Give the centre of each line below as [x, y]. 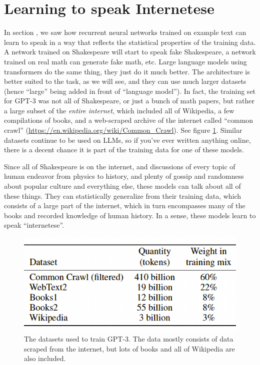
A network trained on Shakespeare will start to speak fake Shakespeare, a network [130, 52]
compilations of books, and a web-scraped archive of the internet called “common [129, 120]
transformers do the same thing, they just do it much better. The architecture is [127, 71]
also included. [45, 358]
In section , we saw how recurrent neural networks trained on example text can [125, 32]
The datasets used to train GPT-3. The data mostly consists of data [129, 339]
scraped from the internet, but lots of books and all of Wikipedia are [129, 348]
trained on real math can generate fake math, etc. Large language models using [125, 61]
